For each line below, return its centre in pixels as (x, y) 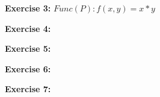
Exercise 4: (28, 28)
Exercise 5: (28, 48)
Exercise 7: (28, 89)
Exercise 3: (28, 8)
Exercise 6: (28, 68)
